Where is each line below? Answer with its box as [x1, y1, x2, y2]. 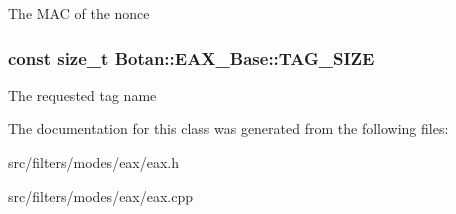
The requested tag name [8, 84, 157, 105]
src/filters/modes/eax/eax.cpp [8, 185, 194, 206]
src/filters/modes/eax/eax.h [8, 152, 180, 172]
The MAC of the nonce [8, 3, 150, 23]
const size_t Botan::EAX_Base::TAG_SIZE [8, 45, 375, 70]
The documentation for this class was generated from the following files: [8, 118, 449, 139]
